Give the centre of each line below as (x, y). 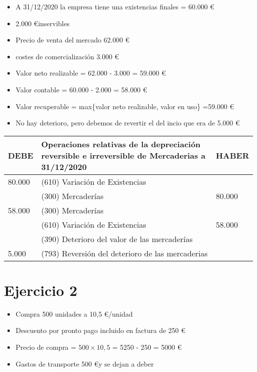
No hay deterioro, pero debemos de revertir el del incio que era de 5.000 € (128, 123)
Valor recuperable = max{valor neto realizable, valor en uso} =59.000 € (125, 106)
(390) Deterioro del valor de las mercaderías (117, 239)
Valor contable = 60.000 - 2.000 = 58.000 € (81, 89)
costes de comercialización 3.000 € (67, 56)
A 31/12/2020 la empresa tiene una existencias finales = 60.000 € (115, 6)
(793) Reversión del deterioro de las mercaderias (125, 253)
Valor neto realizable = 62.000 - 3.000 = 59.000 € (91, 73)
